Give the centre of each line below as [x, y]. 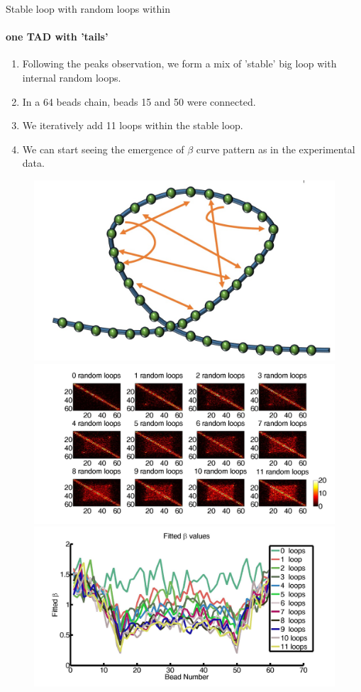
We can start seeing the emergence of [103, 149]
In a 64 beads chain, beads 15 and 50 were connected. [139, 101]
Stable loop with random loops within [88, 9]
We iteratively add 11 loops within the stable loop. [133, 125]
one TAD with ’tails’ [57, 37]
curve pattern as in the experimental [276, 149]
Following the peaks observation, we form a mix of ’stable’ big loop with [179, 64]
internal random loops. [72, 77]
